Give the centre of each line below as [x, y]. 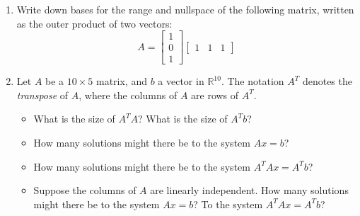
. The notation [252, 81]
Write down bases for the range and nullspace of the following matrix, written [185, 9]
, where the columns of [128, 95]
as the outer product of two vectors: [94, 23]
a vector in [181, 81]
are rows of [215, 95]
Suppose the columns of [85, 190]
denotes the [327, 81]
